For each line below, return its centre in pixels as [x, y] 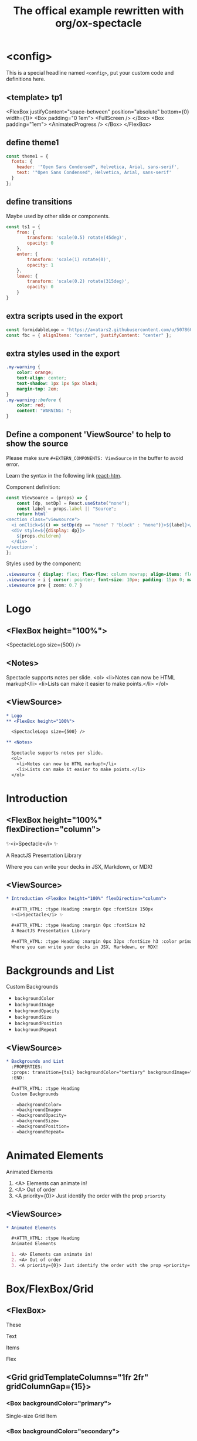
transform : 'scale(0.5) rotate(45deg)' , [77, 238]
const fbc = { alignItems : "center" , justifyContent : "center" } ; [89, 335]
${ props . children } [39, 536]
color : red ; [31, 405]
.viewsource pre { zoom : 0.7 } [44, 586]
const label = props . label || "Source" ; [67, 509]
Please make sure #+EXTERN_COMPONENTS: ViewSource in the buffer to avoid [95, 458]
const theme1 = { [27, 156]
